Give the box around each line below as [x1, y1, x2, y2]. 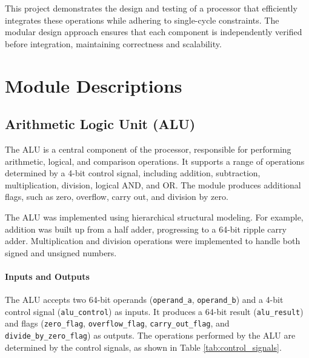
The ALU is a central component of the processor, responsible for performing [5, 142, 291, 155]
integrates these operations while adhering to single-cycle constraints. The [5, 13, 279, 26]
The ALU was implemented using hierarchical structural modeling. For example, [5, 210, 304, 223]
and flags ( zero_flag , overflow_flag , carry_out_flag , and [5, 317, 230, 330]
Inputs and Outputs [5, 270, 90, 282]
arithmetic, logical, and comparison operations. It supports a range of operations [5, 154, 305, 167]
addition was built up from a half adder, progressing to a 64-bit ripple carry [5, 222, 287, 235]
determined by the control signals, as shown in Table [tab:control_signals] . [5, 340, 282, 353]
